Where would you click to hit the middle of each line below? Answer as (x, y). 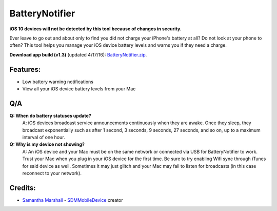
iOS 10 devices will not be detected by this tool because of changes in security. (96, 29)
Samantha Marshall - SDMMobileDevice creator (73, 200)
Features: (25, 69)
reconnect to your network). (52, 173)
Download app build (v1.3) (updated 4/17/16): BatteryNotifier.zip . (78, 54)
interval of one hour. (44, 137)
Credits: (23, 188)
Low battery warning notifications (58, 82)
